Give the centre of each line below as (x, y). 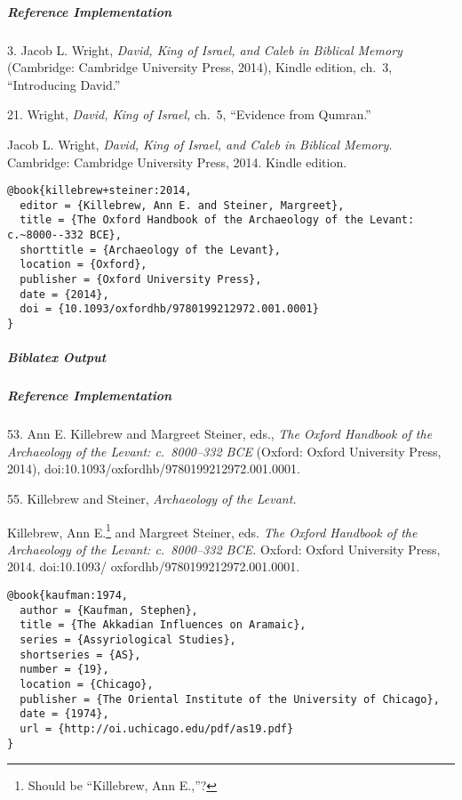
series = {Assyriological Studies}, (128, 640)
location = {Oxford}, (84, 265)
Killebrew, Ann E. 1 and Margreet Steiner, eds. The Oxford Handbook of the (212, 530)
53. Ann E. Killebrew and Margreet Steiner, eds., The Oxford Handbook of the (220, 434)
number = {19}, (64, 670)
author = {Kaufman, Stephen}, (109, 610)
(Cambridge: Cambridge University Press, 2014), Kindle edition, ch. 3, (200, 67)
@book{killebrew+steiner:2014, (100, 191)
